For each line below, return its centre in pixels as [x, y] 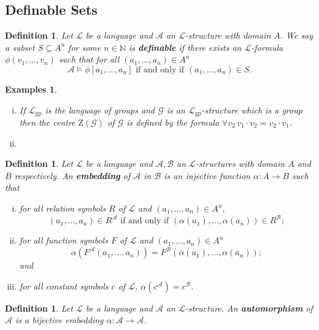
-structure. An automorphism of [249, 308]
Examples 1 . [31, 89]
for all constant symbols [64, 286]
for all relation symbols [63, 208]
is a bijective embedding [60, 320]
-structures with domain [240, 163]
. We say [297, 35]
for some [85, 47]
